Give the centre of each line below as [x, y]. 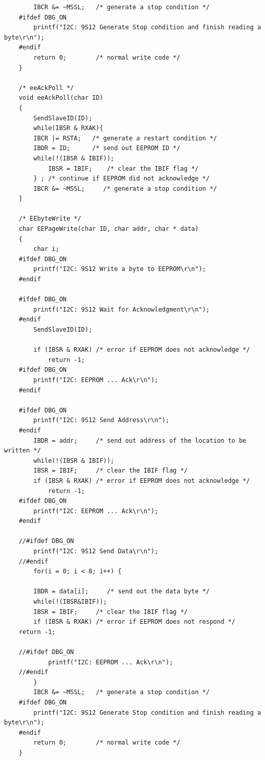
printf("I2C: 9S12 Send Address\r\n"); [101, 420]
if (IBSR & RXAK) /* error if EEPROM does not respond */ [135, 622]
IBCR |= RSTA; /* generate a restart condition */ [125, 138]
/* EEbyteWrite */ [50, 219]
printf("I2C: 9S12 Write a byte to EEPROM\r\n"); [120, 269]
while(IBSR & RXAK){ [68, 128]
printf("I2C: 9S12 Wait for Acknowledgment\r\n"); [121, 309]
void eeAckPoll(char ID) [61, 98]
